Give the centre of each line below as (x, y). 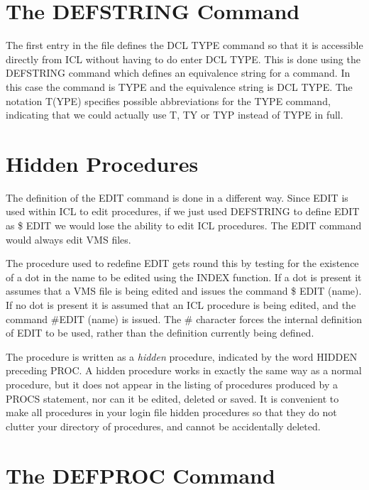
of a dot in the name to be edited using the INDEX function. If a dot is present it (184, 277)
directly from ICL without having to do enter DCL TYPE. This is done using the (183, 59)
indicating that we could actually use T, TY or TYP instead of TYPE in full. (175, 115)
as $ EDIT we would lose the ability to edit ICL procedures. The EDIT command (184, 225)
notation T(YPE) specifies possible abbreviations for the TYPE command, (168, 100)
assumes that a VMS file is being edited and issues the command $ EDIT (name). (184, 291)
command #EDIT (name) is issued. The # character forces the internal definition (184, 318)
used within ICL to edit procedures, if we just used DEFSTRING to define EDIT (183, 211)
